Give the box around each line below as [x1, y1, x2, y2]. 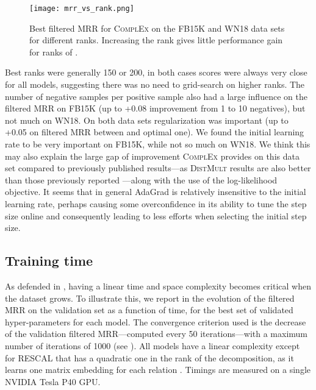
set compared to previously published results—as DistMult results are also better [5, 161, 311, 174]
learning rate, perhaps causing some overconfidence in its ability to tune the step [5, 197, 307, 210]
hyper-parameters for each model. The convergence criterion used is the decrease [5, 315, 306, 328]
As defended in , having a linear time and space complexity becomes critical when [5, 279, 311, 292]
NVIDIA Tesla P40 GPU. [5, 375, 101, 388]
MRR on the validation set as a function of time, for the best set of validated [5, 303, 293, 316]
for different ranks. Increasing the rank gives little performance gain [29, 34, 283, 46]
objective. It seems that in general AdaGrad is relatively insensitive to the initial [5, 185, 306, 198]
